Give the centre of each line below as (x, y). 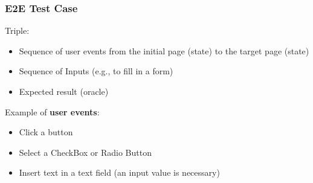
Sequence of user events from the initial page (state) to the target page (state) (164, 50)
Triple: (17, 30)
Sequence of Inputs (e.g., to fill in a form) (96, 71)
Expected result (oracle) (64, 91)
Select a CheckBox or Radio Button (85, 152)
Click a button (46, 132)
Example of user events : (52, 111)
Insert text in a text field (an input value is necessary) (119, 172)
